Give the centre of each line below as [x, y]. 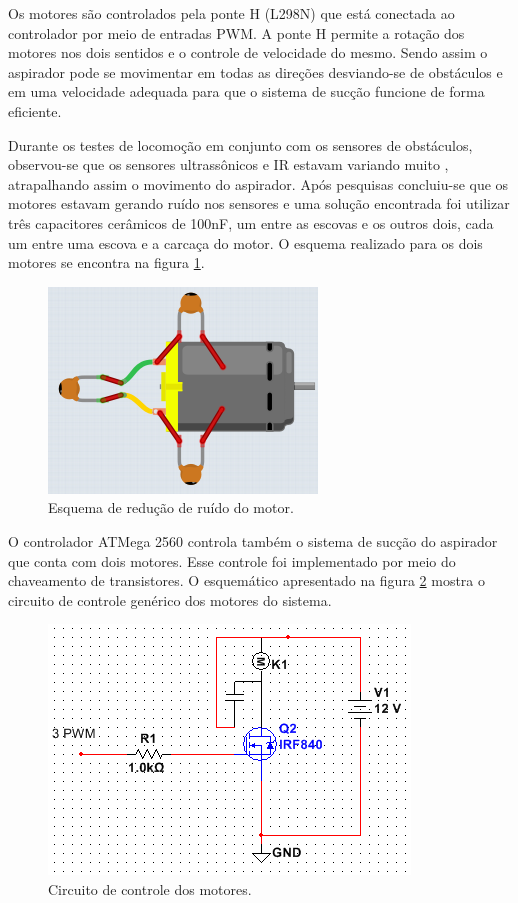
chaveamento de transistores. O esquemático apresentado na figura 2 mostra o [246, 580]
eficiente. [35, 110]
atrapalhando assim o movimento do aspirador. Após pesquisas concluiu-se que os [258, 183]
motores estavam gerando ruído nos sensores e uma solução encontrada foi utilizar [259, 203]
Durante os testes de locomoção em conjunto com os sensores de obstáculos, [240, 144]
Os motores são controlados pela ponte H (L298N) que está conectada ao [231, 13]
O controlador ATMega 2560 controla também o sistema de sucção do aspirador [253, 540]
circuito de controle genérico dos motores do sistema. [170, 599]
